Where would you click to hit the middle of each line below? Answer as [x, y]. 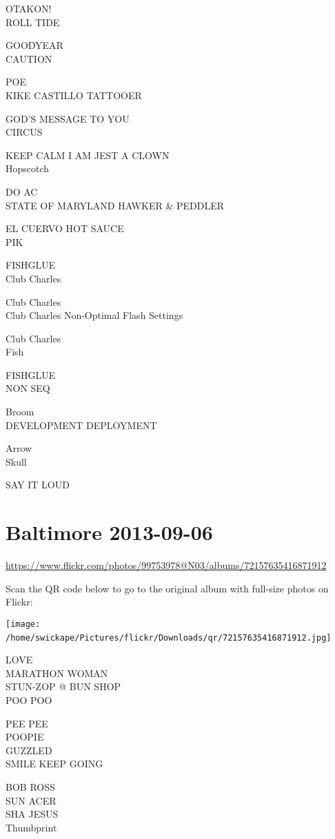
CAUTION [29, 58]
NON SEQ [28, 388]
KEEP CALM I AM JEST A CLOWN [88, 155]
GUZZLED [29, 750]
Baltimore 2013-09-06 [109, 532]
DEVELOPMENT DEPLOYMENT [81, 425]
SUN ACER [31, 800]
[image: [23, 624]
